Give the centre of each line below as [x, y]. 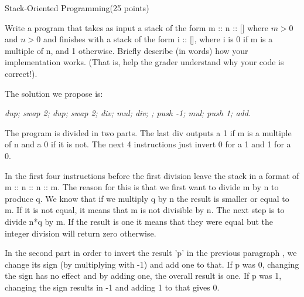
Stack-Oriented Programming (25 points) [77, 8]
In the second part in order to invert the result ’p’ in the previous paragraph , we [151, 253]
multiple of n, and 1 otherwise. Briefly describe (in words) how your [127, 50]
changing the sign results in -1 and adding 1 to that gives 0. [112, 287]
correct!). [21, 73]
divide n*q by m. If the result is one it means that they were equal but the [139, 221]
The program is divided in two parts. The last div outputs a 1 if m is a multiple [148, 132]
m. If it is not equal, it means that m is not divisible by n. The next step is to [145, 210]
